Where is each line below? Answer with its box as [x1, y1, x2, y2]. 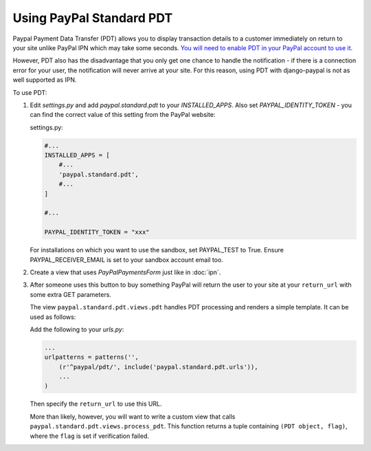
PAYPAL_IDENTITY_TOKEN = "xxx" [44, 228, 150, 236]
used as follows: [30, 313, 76, 321]
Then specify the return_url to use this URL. [30, 399, 162, 408]
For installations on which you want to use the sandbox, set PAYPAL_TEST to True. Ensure [30, 246, 284, 254]
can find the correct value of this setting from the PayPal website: [30, 111, 216, 119]
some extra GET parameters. [30, 290, 111, 298]
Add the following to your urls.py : [30, 325, 124, 333]
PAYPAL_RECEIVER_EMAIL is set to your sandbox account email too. [30, 255, 223, 264]
